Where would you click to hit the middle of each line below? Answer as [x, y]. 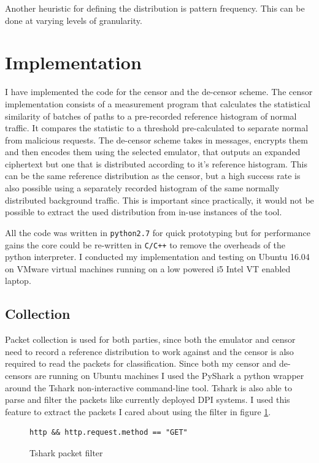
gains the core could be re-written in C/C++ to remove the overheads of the [145, 244]
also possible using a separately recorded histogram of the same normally [142, 188]
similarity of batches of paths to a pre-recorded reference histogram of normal [151, 116]
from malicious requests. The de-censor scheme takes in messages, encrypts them [156, 140]
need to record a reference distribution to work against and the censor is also [149, 351]
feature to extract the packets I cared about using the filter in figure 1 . [138, 411]
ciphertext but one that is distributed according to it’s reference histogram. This [156, 163]
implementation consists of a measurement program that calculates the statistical [158, 103]
